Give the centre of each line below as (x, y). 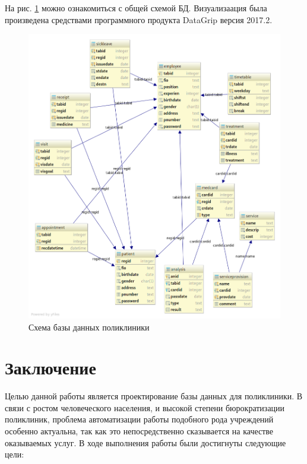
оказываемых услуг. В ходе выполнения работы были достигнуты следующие (145, 442)
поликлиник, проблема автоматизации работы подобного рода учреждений (139, 419)
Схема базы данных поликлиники (89, 327)
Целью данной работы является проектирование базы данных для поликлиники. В (154, 396)
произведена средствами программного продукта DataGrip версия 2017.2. (139, 19)
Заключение (50, 368)
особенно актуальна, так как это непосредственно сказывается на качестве (139, 431)
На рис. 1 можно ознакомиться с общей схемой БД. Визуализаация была (136, 8)
